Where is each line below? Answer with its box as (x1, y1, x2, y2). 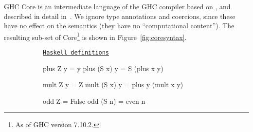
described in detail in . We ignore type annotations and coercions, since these (4, 11, 235, 21)
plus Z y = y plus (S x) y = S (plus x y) (43, 63, 163, 73)
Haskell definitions (43, 49, 109, 57)
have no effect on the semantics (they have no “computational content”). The (4, 20, 235, 31)
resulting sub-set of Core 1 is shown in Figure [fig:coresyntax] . (4, 30, 187, 42)
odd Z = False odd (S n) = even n (43, 95, 145, 106)
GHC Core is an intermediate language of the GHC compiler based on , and (4, 1, 231, 11)
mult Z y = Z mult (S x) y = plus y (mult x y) (43, 79, 183, 90)
